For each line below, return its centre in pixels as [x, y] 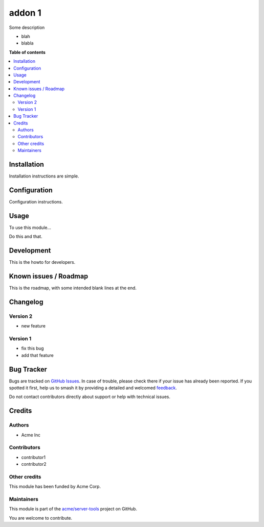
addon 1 [25, 13]
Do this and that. [26, 237]
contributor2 [34, 464]
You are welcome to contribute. [41, 518]
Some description [27, 27]
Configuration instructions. [36, 202]
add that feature [37, 355]
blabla [27, 43]
